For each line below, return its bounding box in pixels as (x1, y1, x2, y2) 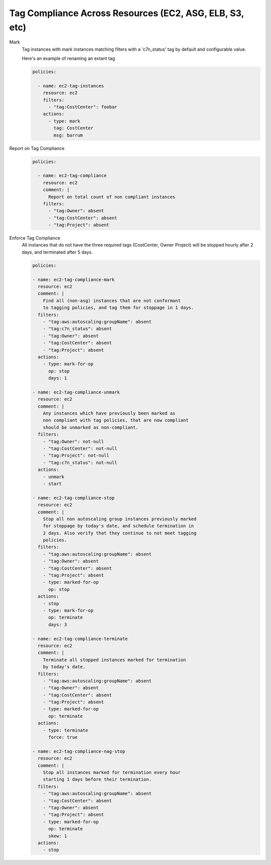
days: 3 (48, 621, 67, 627)
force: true (48, 735, 78, 740)
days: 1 (48, 375, 67, 381)
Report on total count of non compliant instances (48, 194, 176, 200)
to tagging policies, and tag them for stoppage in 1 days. (43, 305, 194, 310)
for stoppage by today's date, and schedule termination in (43, 523, 194, 529)
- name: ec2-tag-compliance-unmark (32, 389, 120, 395)
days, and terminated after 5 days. (22, 249, 93, 255)
